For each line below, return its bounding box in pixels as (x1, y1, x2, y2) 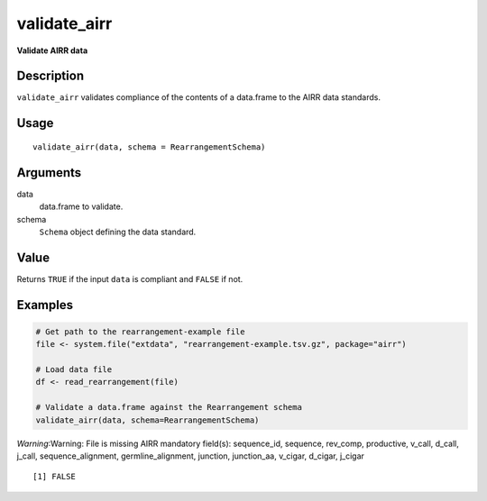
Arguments (16, 165, 82, 180)
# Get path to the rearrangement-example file (35, 326, 245, 337)
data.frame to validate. (39, 201, 124, 212)
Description (16, 68, 85, 84)
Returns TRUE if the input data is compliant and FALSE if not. (16, 273, 243, 284)
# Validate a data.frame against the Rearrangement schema (35, 402, 302, 413)
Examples (16, 297, 74, 313)
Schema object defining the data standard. (39, 226, 197, 237)
